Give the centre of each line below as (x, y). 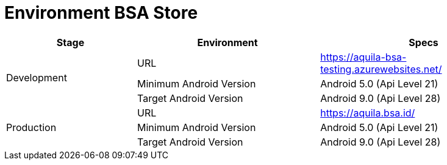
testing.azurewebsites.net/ (381, 69)
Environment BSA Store (101, 13)
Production (31, 127)
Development (37, 77)
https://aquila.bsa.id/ (368, 113)
